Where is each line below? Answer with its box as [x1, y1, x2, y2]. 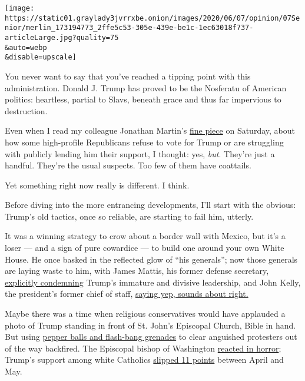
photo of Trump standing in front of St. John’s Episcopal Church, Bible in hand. [5, 319, 296, 331]
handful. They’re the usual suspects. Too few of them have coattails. [5, 159, 251, 171]
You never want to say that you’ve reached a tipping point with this [5, 69, 251, 82]
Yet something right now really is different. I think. [5, 178, 190, 191]
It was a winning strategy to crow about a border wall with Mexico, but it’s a [5, 230, 286, 242]
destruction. [5, 104, 48, 117]
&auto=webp [5, 43, 47, 52]
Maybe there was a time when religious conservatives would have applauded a [5, 307, 286, 320]
